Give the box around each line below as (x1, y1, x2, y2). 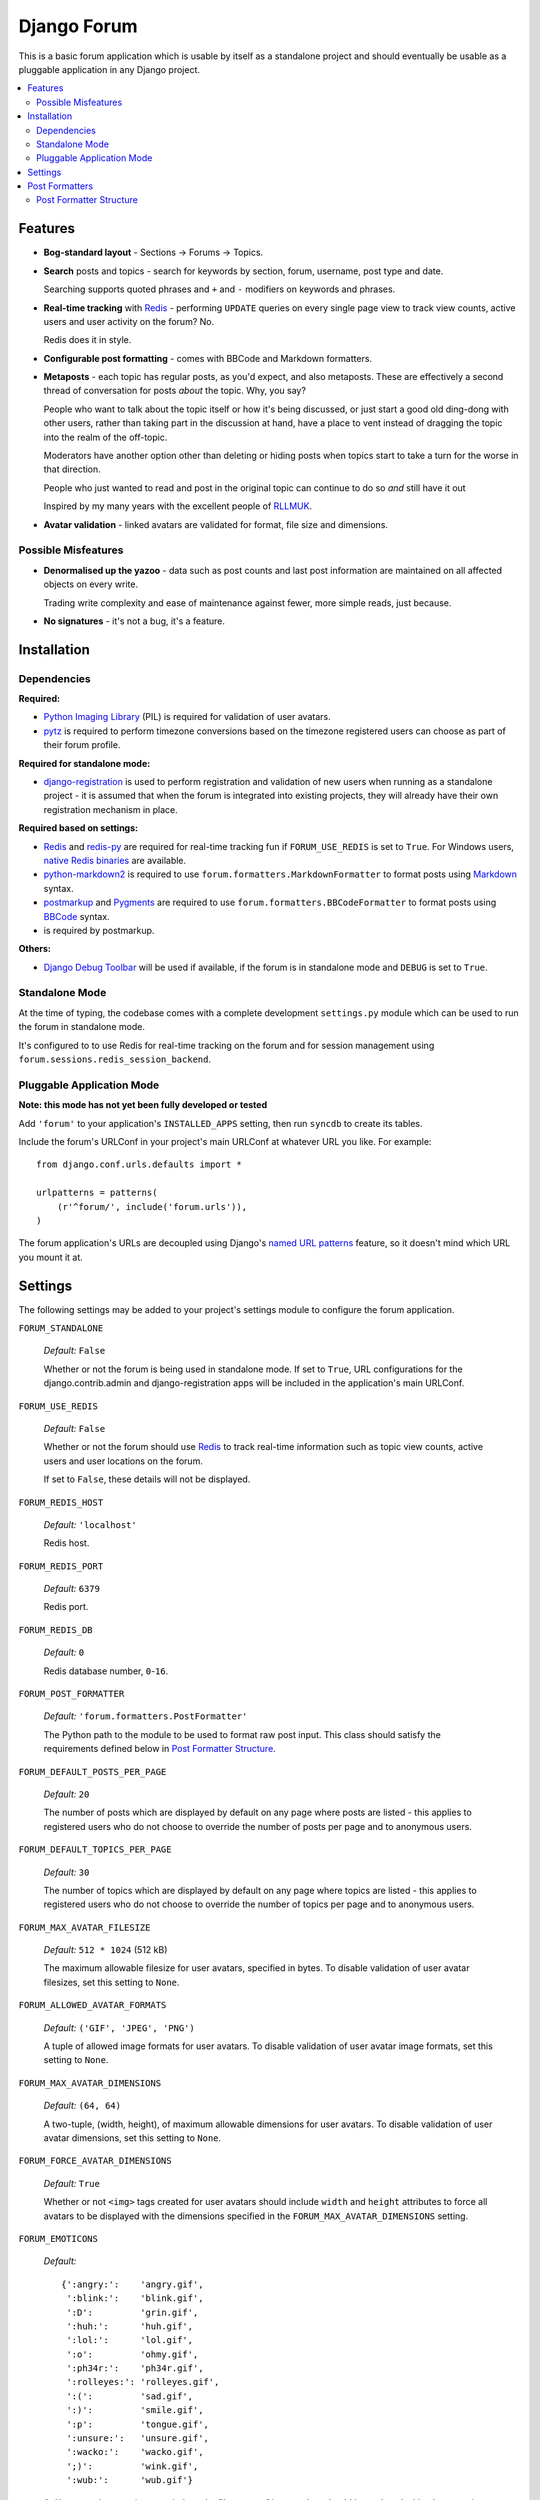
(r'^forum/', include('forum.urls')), (56, 1201, 248, 1212)
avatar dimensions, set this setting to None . (43, 2132, 222, 2144)
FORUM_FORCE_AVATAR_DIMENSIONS (18, 2155, 172, 2167)
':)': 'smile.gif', (66, 2405, 204, 2416)
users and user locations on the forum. (43, 1455, 204, 1467)
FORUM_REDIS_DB (18, 1624, 94, 1635)
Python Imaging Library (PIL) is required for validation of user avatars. (43, 711, 331, 723)
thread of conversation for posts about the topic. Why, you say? (43, 385, 307, 397)
